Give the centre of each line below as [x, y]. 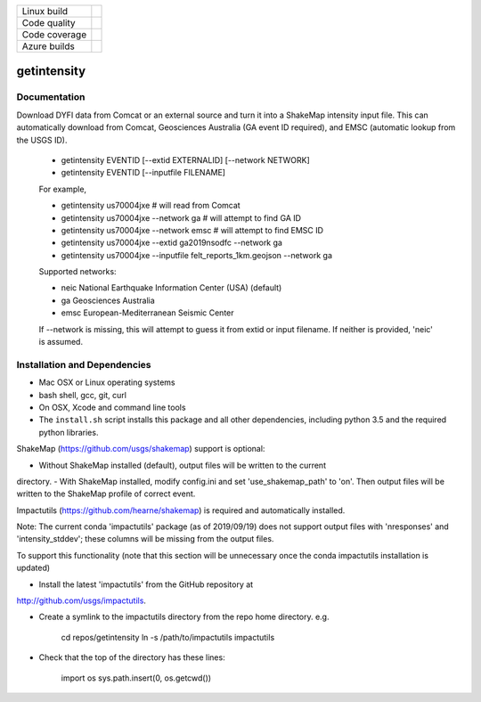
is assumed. [61, 342]
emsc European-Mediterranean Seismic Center [148, 313]
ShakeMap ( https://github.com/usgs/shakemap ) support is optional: [141, 449]
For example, [63, 189]
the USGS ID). [42, 140]
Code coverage [54, 34]
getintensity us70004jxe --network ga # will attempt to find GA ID [181, 217]
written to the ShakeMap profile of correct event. [106, 494]
